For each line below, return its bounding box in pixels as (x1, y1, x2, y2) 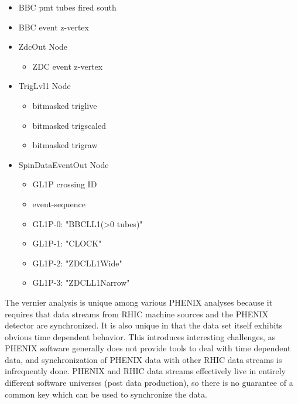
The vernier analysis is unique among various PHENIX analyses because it (5, 296, 273, 308)
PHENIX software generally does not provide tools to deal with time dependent (5, 342, 291, 354)
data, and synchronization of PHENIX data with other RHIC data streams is (5, 353, 282, 365)
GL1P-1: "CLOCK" (32, 237, 102, 249)
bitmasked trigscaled (32, 119, 107, 131)
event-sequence (32, 197, 85, 210)
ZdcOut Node (18, 40, 68, 53)
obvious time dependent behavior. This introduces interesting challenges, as (5, 330, 276, 343)
